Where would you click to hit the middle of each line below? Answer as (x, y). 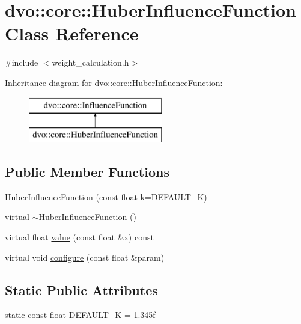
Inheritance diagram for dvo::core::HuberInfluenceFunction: (114, 82)
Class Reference (72, 33)
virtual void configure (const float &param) (85, 257)
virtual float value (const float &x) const (79, 237)
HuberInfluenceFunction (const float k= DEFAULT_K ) (106, 196)
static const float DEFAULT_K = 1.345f (80, 315)
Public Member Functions (87, 172)
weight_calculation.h (90, 62)
